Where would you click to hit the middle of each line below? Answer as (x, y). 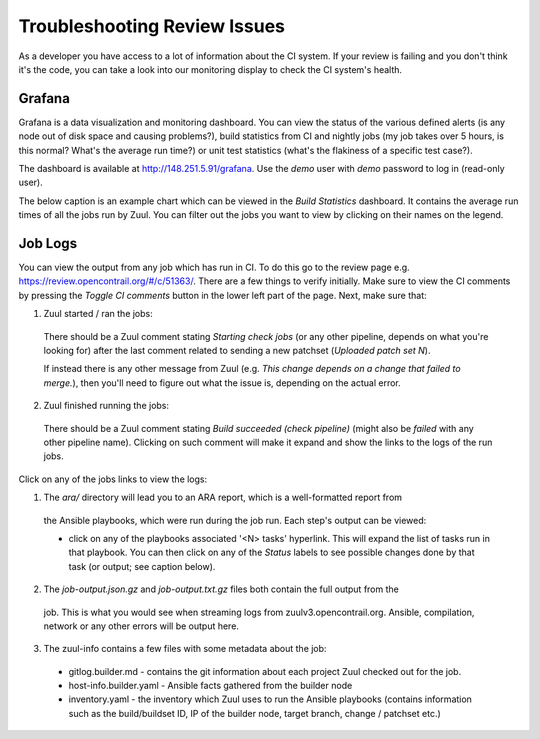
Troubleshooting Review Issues (151, 26)
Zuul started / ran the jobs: (98, 314)
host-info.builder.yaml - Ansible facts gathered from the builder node (210, 686)
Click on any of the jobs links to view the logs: (113, 479)
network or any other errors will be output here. (141, 626)
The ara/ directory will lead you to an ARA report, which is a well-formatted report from (223, 497)
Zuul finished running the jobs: (106, 406)
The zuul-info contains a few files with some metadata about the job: (185, 649)
